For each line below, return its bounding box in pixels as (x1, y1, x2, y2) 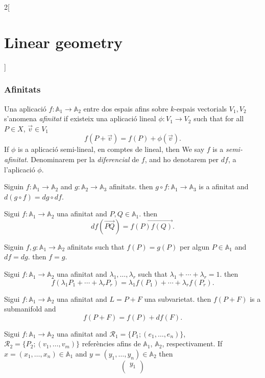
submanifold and (4, 303, 56, 314)
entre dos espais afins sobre (83, 103, 168, 114)
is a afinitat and (199, 181, 249, 192)
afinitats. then (109, 181, 153, 192)
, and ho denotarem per (144, 153, 219, 164)
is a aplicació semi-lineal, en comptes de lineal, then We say (18, 144, 205, 154)
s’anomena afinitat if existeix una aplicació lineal (4, 113, 156, 124)
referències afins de (82, 338, 141, 349)
